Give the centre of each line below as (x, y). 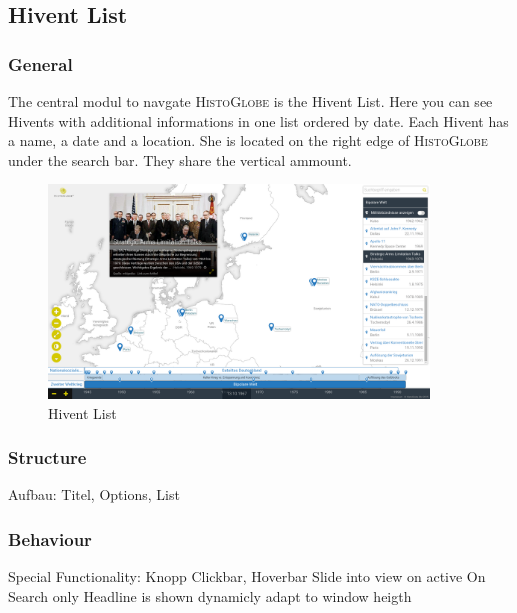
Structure (47, 457)
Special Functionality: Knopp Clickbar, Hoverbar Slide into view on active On (247, 576)
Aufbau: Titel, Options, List (94, 494)
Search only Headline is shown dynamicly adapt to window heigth (210, 595)
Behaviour (50, 538)
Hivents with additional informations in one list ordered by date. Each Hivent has (258, 120)
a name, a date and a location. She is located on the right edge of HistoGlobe (248, 140)
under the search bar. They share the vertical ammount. (180, 159)
